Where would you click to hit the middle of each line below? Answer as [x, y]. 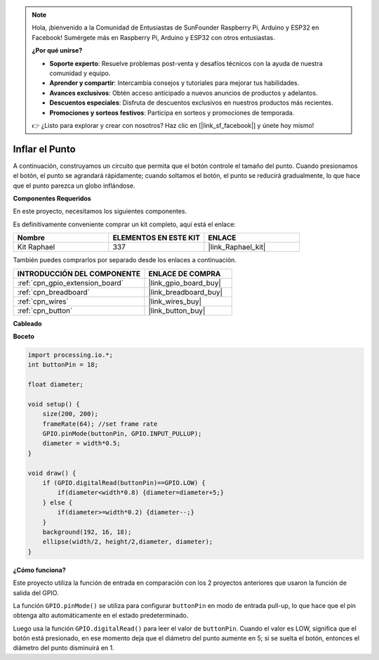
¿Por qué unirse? [57, 51]
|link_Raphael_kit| [237, 247]
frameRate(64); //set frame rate [100, 424]
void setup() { [54, 404]
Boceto [24, 336]
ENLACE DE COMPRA [185, 273]
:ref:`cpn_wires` [43, 301]
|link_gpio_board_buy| [185, 283]
